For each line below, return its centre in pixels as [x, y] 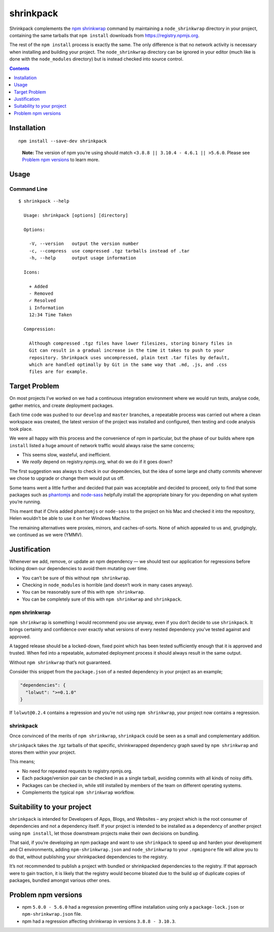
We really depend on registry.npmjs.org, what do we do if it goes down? [97, 462]
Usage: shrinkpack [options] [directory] [76, 215]
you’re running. [25, 502]
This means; [22, 762]
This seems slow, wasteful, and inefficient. [66, 455]
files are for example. [58, 372]
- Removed [41, 294]
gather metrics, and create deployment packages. [62, 405]
